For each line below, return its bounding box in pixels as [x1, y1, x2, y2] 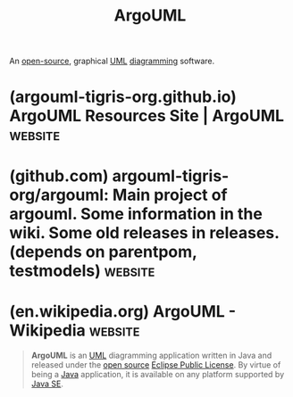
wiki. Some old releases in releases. [9, 222, 280, 243]
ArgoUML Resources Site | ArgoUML [9, 106, 284, 126]
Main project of [112, 185, 228, 205]
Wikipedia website [9, 320, 140, 340]
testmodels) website [9, 261, 155, 281]
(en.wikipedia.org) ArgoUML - [9, 301, 237, 321]
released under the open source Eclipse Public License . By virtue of [30, 359, 281, 370]
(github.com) [9, 166, 109, 186]
